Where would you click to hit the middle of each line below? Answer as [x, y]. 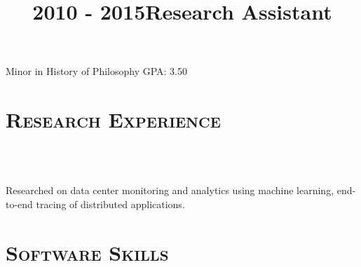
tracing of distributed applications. [110, 204]
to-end [19, 204]
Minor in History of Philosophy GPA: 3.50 [96, 71]
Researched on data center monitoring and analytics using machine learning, [170, 190]
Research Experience [113, 119]
